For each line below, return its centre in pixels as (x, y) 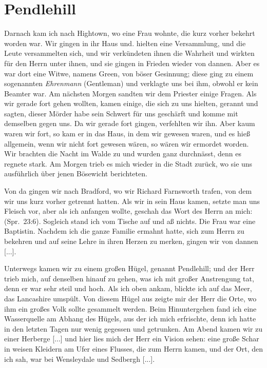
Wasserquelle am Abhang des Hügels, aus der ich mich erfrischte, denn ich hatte (130, 319)
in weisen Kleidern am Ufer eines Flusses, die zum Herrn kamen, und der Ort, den (134, 348)
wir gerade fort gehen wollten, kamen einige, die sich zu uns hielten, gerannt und (131, 103)
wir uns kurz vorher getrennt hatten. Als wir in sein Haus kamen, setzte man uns (132, 201)
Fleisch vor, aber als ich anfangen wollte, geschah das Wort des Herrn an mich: (128, 211)
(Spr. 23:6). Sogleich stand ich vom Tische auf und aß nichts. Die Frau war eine (130, 221)
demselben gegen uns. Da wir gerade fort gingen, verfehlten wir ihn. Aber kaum (130, 123)
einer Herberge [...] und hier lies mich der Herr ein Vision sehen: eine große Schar (132, 339)
